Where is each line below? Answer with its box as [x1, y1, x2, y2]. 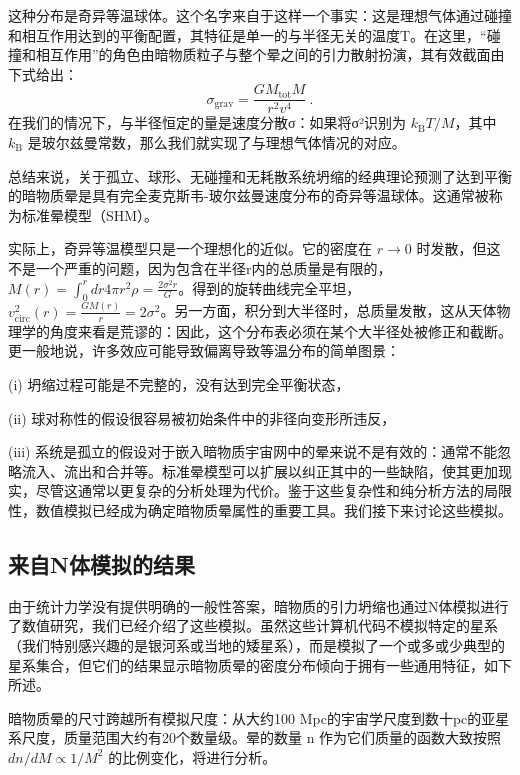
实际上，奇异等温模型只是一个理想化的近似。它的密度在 [8, 238, 372, 259]
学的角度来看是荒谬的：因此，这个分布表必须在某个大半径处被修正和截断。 [21, 320, 512, 341]
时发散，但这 [416, 238, 501, 259]
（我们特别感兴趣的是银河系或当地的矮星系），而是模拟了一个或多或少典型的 [8, 635, 505, 655]
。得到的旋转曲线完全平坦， [178, 277, 361, 298]
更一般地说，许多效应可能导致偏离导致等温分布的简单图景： [8, 340, 400, 361]
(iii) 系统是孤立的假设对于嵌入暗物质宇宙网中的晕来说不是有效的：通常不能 [8, 441, 498, 462]
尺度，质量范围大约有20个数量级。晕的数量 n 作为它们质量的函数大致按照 [21, 727, 502, 748]
